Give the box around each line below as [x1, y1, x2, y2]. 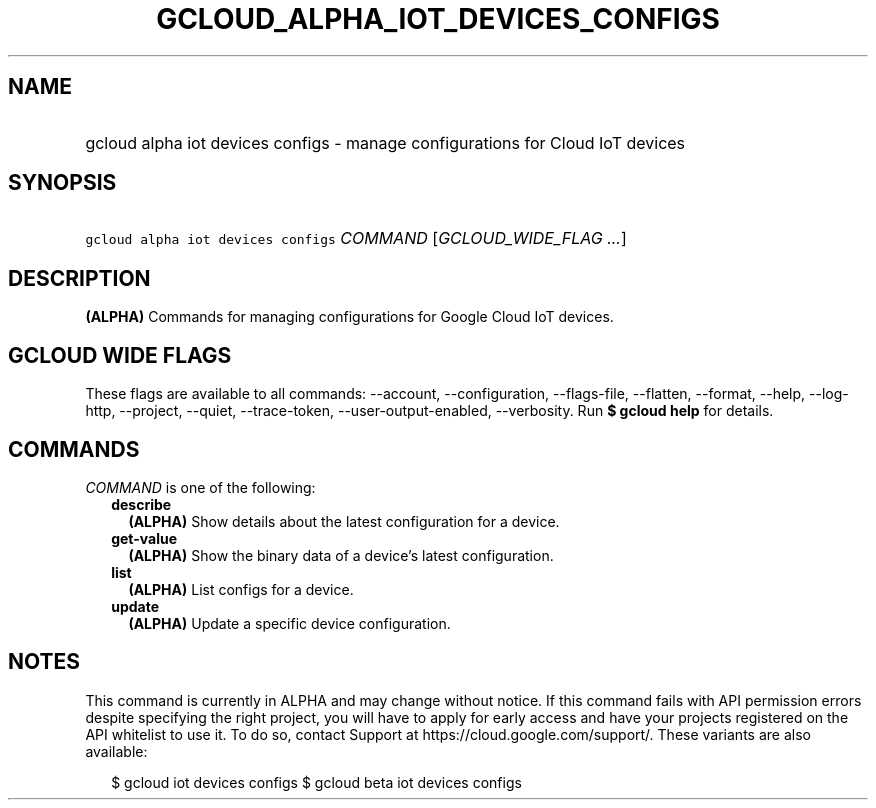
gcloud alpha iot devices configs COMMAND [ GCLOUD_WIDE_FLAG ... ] [85, 228, 627, 249]
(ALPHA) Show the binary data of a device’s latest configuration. [128, 546, 554, 564]
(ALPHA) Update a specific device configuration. [128, 614, 451, 632]
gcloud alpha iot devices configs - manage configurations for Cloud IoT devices [85, 132, 686, 153]
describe [111, 495, 172, 513]
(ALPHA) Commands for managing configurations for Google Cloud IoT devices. [85, 308, 614, 326]
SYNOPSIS [8, 170, 117, 196]
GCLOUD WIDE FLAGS [8, 342, 232, 368]
